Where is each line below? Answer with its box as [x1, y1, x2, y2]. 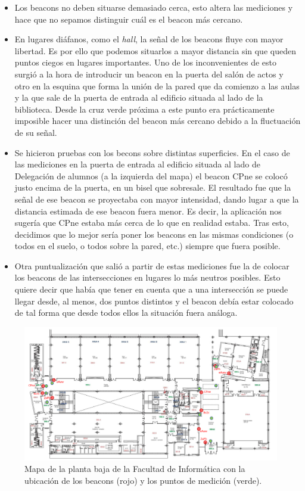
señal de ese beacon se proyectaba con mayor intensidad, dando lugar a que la [14, 192, 299, 205]
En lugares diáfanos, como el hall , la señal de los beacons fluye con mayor [14, 33, 284, 45]
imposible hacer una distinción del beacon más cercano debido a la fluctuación [14, 114, 301, 127]
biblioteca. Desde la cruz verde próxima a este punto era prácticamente [14, 102, 275, 115]
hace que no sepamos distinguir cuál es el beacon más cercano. [14, 13, 243, 25]
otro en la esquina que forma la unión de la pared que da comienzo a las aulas [14, 79, 300, 92]
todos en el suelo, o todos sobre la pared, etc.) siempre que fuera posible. [14, 240, 281, 252]
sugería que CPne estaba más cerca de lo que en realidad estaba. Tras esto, [14, 216, 289, 229]
